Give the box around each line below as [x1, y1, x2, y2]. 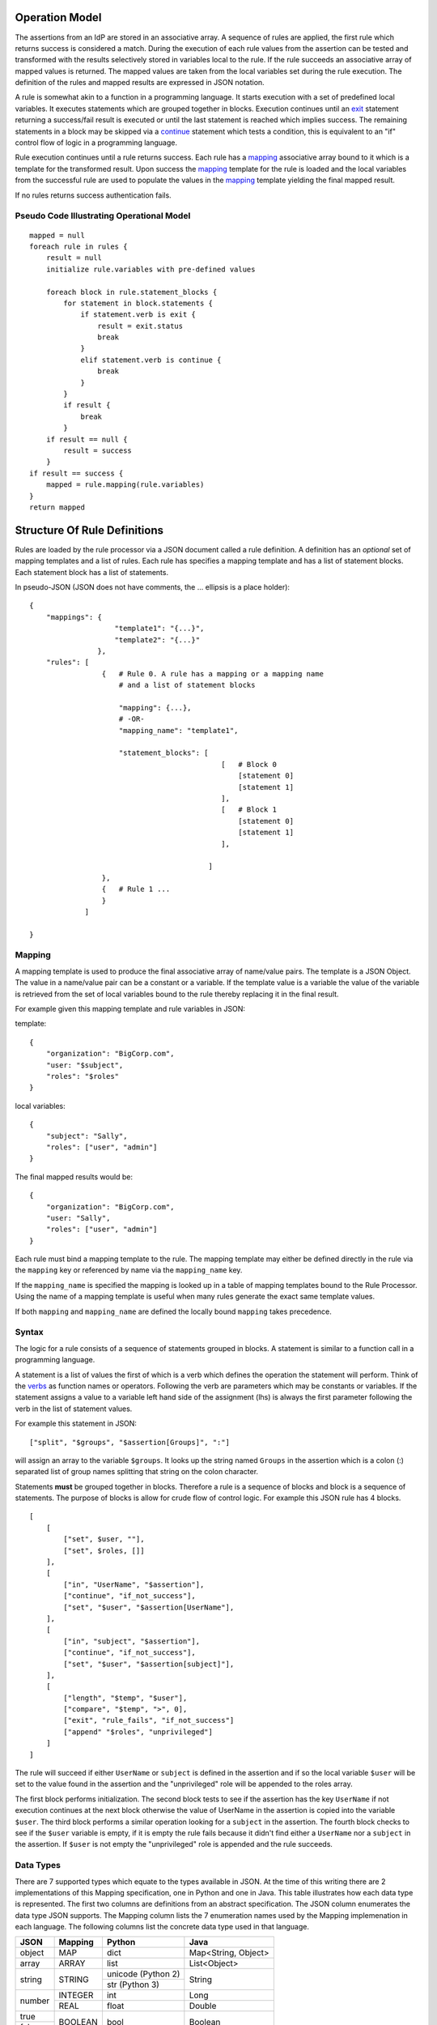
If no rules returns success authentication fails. [15, 190, 172, 200]
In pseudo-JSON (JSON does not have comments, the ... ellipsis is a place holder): [15, 582, 291, 591]
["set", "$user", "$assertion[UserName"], [63, 1602, 235, 1612]
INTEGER [58, 1989, 94, 2001]
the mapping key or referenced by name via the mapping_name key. [15, 1265, 243, 1275]
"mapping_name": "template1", [118, 726, 239, 735]
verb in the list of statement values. [15, 1404, 133, 1413]
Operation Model [15, 11, 102, 24]
